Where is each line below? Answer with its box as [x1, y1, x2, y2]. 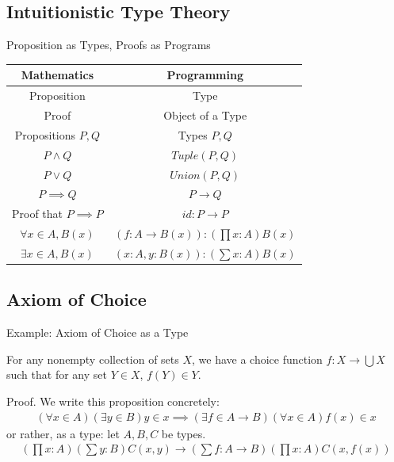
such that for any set [6, 366, 107, 383]
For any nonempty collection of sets [6, 350, 179, 367]
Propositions [14, 126, 76, 143]
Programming [166, 67, 243, 83]
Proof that [12, 205, 63, 222]
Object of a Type [163, 106, 247, 123]
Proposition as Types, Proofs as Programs [6, 36, 211, 53]
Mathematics [21, 67, 94, 83]
